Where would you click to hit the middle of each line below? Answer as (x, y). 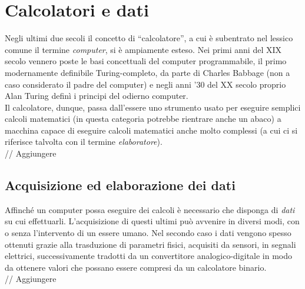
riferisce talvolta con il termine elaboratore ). (84, 142)
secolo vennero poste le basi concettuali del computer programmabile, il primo (146, 61)
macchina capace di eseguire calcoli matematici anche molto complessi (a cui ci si (151, 130)
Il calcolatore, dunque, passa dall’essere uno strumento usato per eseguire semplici (153, 107)
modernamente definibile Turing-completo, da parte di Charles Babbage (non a (147, 72)
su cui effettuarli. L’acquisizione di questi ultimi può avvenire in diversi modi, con (152, 221)
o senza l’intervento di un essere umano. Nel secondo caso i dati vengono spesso (148, 233)
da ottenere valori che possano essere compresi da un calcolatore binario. (136, 267)
